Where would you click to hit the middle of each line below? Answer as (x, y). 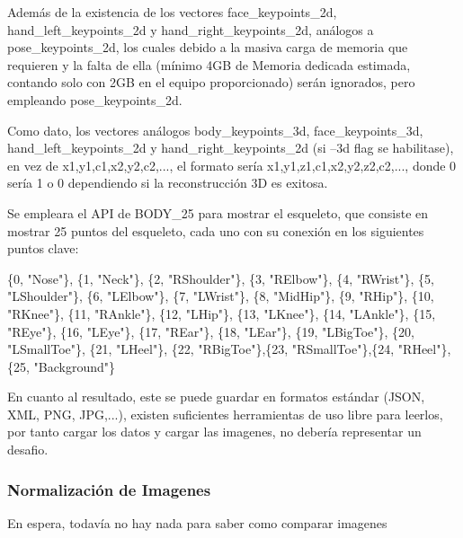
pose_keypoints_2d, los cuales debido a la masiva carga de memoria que (208, 47)
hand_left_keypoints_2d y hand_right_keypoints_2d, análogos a (191, 29)
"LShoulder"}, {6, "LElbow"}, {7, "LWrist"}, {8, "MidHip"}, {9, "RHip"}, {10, (221, 296)
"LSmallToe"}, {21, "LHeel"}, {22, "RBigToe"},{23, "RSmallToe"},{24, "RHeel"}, (229, 349)
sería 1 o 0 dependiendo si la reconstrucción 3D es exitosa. (168, 183)
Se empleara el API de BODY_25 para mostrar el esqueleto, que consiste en (218, 212)
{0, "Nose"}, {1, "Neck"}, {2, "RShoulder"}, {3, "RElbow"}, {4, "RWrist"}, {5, (221, 278)
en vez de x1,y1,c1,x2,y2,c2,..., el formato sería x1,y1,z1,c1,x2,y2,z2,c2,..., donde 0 (232, 165)
